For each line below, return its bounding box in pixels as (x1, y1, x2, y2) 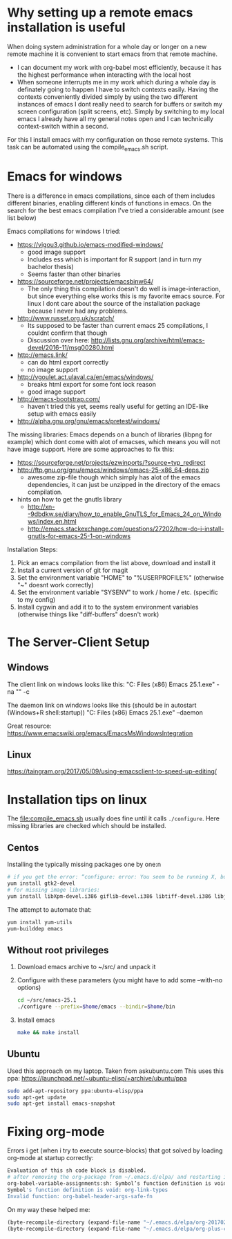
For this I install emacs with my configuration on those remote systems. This (7, 135, 224, 143)
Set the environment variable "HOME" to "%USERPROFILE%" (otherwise (17, 573, 224, 582)
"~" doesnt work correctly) (17, 580, 95, 589)
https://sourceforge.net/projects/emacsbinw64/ (17, 277, 154, 285)
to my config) (17, 595, 56, 603)
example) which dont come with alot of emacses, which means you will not (7, 437, 221, 446)
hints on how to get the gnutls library (17, 495, 122, 503)
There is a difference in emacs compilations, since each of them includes (7, 192, 215, 200)
